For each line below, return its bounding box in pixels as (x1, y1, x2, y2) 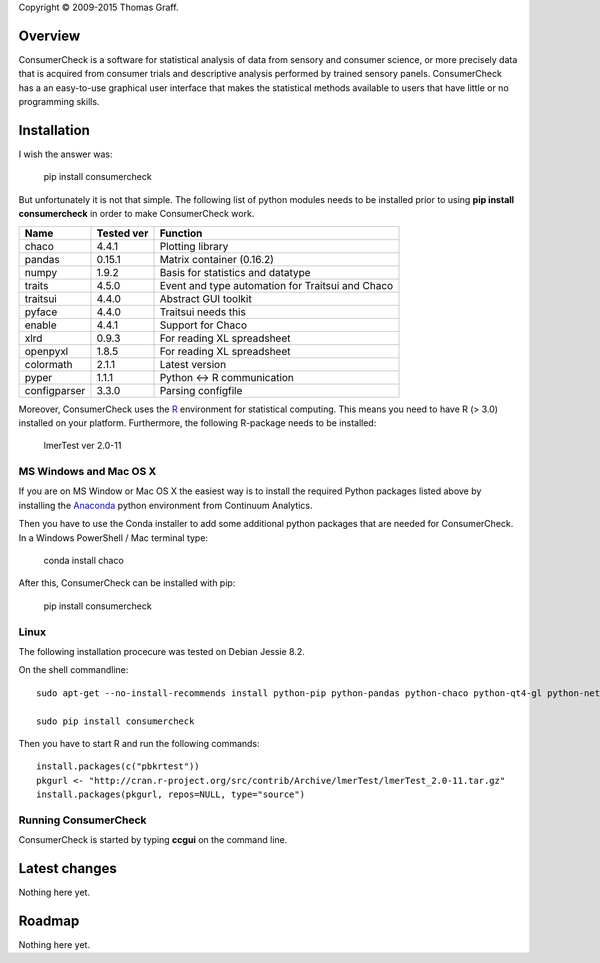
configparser (24, 383, 86, 397)
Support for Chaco (159, 318, 247, 332)
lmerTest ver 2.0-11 (43, 440, 122, 452)
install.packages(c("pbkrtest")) (36, 761, 200, 772)
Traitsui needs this (159, 305, 247, 319)
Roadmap (18, 912, 80, 929)
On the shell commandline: (18, 664, 129, 676)
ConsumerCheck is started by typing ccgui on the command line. (18, 834, 288, 846)
